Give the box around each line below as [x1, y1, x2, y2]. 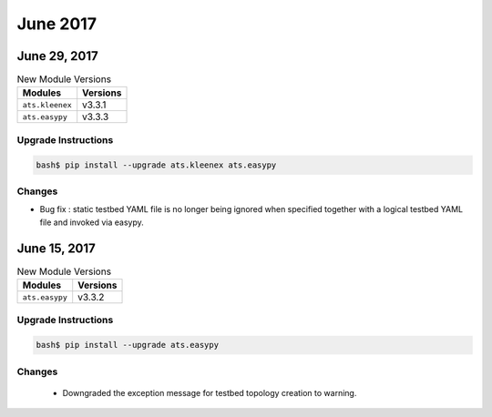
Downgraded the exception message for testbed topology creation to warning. [62, 387, 357, 398]
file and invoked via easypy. [39, 217, 145, 228]
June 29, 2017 [16, 48, 99, 64]
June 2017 [16, 14, 97, 34]
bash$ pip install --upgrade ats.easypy [36, 340, 219, 351]
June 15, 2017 [16, 240, 96, 256]
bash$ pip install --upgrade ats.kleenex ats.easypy [36, 159, 277, 170]
